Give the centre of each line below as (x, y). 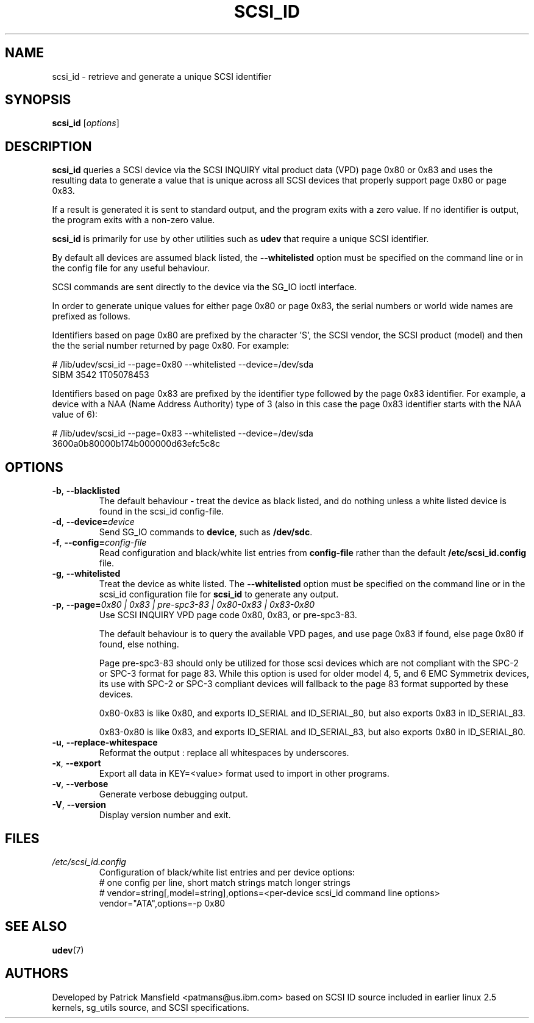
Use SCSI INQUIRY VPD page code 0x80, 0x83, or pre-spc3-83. (228, 615)
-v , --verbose (80, 784)
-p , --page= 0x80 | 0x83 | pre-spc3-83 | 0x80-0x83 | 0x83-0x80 (183, 605)
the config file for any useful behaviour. (131, 268)
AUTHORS (37, 974)
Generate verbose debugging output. (173, 794)
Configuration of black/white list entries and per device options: (227, 872)
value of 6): (75, 415)
